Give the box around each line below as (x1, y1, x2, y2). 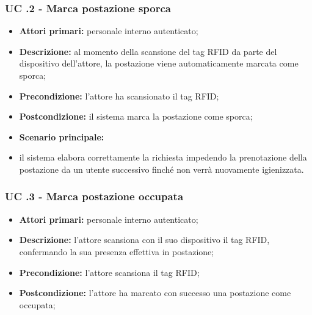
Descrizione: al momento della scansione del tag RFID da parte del (19, 45, 277, 57)
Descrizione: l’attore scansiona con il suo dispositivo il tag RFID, (19, 233, 270, 246)
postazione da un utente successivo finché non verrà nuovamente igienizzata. (19, 162, 304, 175)
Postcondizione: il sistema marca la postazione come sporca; (19, 110, 253, 123)
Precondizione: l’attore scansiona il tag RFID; (19, 266, 200, 278)
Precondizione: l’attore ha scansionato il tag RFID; (19, 89, 219, 102)
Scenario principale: (19, 130, 104, 143)
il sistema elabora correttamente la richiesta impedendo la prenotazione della (19, 151, 307, 164)
